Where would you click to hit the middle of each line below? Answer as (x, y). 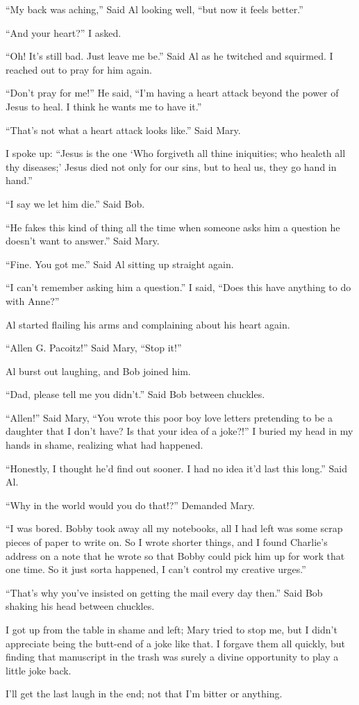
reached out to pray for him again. (79, 69)
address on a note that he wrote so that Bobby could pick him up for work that (175, 555)
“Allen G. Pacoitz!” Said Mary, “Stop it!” (94, 348)
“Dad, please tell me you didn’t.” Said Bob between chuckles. (135, 394)
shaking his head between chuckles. (80, 606)
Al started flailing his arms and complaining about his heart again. (148, 324)
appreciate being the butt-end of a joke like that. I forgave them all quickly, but (175, 643)
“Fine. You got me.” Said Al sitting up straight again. (120, 264)
